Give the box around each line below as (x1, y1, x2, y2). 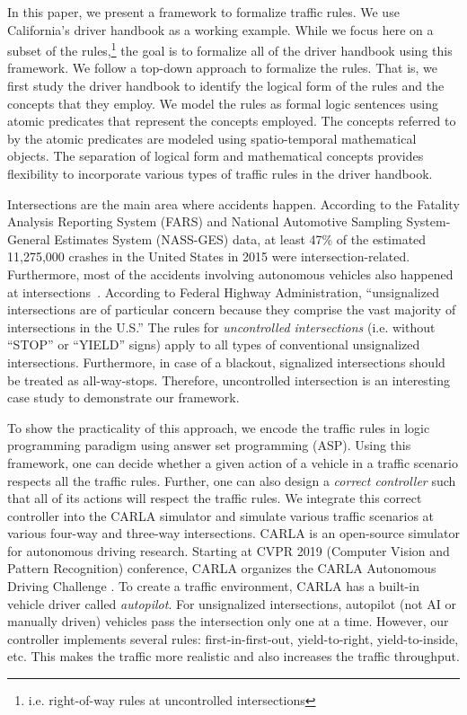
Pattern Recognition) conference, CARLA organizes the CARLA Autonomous (7, 559, 436, 578)
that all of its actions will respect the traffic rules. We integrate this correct (7, 489, 422, 508)
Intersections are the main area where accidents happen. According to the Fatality (7, 194, 460, 213)
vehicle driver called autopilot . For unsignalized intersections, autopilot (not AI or (7, 594, 457, 613)
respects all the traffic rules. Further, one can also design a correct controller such (7, 471, 456, 490)
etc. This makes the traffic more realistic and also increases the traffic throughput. (7, 647, 460, 666)
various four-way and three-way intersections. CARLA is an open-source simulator (7, 524, 460, 543)
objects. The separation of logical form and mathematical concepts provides (7, 146, 424, 165)
